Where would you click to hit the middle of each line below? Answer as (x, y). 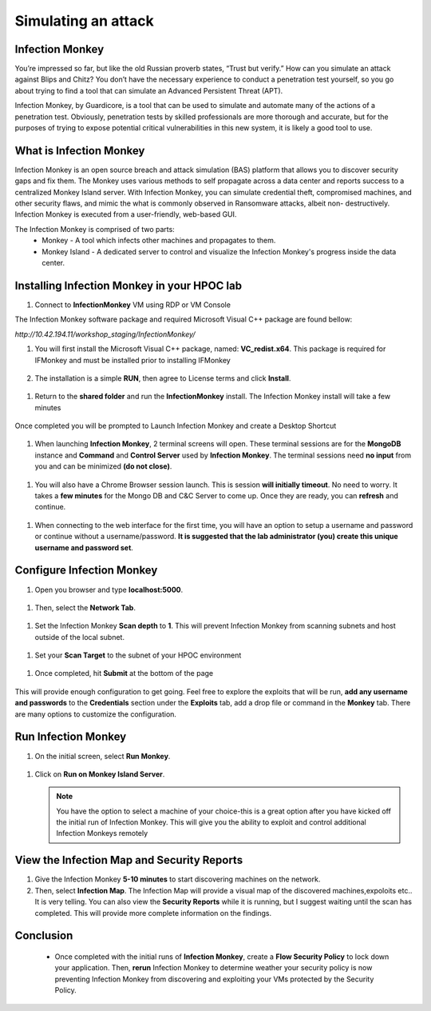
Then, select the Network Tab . (85, 607)
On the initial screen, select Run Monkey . (103, 756)
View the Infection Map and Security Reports (129, 860)
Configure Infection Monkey (86, 571)
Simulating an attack (85, 21)
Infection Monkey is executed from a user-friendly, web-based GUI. (126, 214)
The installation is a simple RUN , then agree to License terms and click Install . (163, 378)
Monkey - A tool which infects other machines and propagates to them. (159, 241)
